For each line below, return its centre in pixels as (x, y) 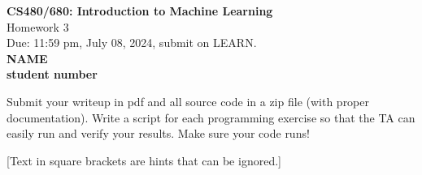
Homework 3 (38, 26)
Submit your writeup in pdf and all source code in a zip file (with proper (188, 101)
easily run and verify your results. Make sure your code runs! (158, 133)
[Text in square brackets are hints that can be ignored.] (144, 160)
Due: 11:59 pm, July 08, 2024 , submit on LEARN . (132, 43)
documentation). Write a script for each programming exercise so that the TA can (211, 117)
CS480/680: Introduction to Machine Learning (140, 11)
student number (52, 74)
